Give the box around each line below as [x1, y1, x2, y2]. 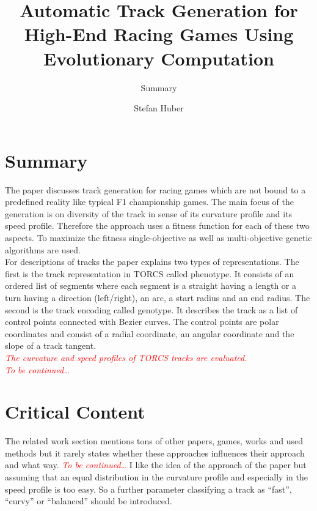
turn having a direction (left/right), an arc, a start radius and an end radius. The [5, 291, 310, 304]
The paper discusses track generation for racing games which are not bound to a [5, 183, 306, 196]
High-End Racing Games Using [24, 21, 294, 47]
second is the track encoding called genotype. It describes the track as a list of [5, 303, 298, 316]
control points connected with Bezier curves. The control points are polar [5, 315, 279, 328]
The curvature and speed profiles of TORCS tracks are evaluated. [5, 351, 247, 364]
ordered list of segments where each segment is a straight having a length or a [5, 279, 296, 292]
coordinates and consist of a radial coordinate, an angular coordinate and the [5, 327, 294, 340]
